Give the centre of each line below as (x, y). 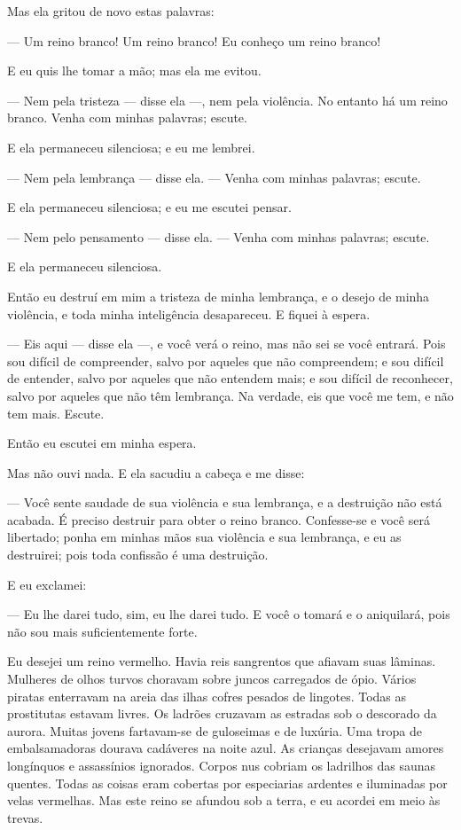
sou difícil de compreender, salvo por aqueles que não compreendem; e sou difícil (226, 360)
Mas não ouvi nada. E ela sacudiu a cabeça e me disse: (156, 472)
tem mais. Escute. (56, 413)
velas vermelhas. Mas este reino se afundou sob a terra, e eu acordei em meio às (224, 800)
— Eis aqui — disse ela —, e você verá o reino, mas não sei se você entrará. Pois (227, 344)
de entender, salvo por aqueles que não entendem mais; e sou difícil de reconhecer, (230, 378)
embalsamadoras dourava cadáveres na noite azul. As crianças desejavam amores (226, 748)
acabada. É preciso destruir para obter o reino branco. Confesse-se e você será (219, 519)
